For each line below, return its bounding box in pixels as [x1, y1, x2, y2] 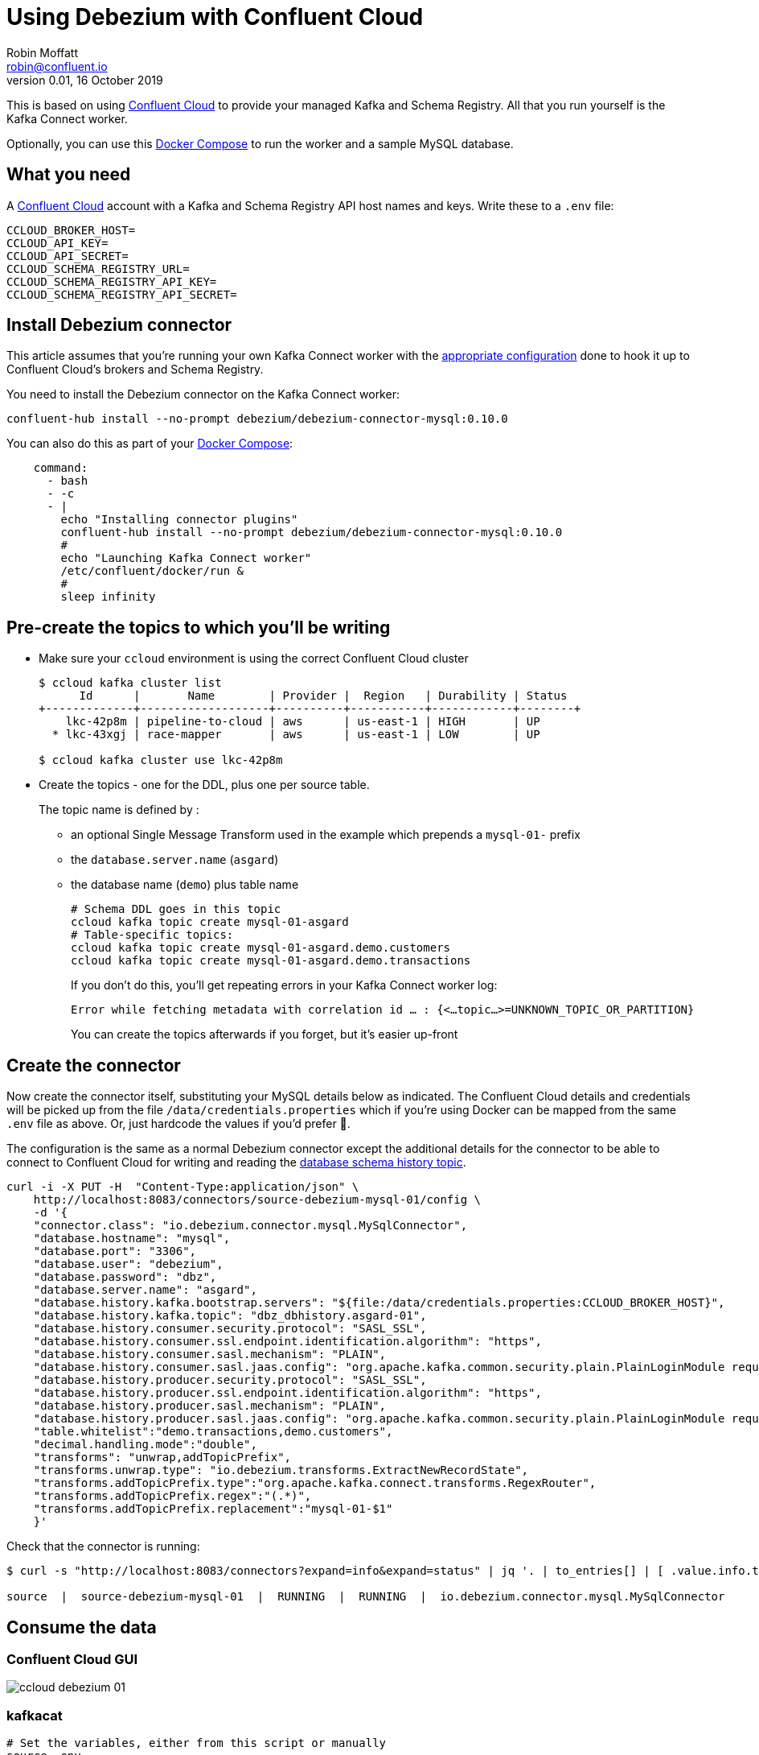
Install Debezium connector [6, 315, 232, 336]
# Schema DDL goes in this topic [71, 902, 281, 916]
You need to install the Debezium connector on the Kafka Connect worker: [6, 387, 400, 402]
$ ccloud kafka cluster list [39, 676, 222, 690]
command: [33, 461, 88, 475]
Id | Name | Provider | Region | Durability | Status [79, 689, 568, 703]
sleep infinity [60, 590, 156, 604]
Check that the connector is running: [6, 1539, 200, 1554]
